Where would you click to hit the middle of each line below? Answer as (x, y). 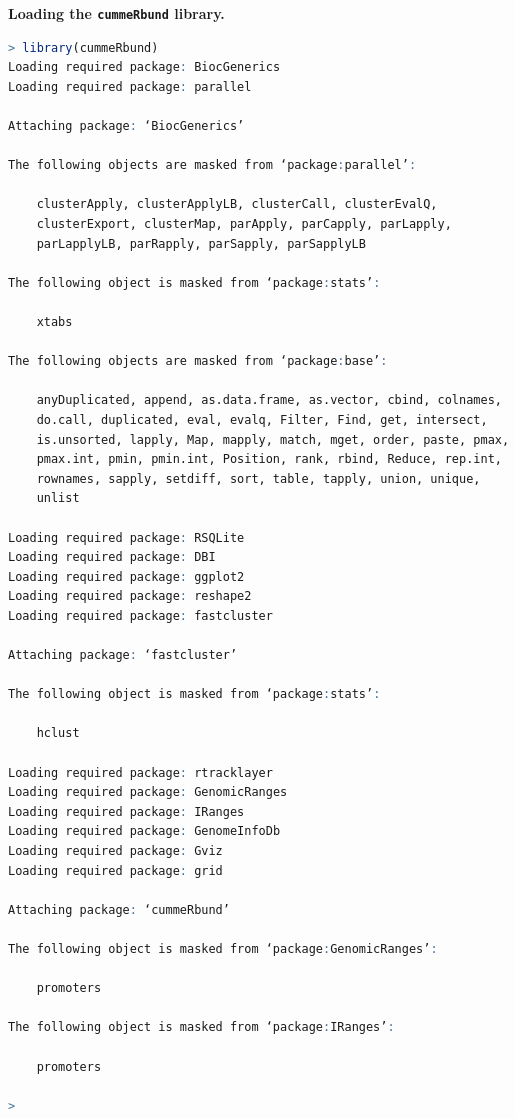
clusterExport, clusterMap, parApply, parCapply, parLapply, (244, 224)
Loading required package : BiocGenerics (144, 67)
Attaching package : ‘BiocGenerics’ (126, 126)
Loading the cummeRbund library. (116, 13)
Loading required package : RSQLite (126, 537)
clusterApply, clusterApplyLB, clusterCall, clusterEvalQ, (237, 204)
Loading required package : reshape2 (130, 596)
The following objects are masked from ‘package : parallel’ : (212, 165)
